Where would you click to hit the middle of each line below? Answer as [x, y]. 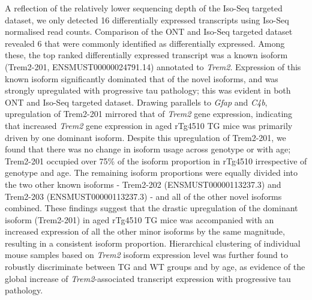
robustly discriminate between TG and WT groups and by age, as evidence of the [155, 267]
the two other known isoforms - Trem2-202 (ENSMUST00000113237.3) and [143, 184]
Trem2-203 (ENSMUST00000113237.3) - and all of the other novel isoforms [143, 196]
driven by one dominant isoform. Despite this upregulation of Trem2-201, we [145, 137]
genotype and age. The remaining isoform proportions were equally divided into [151, 172]
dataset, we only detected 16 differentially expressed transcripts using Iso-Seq [147, 19]
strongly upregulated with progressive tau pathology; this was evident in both [148, 90]
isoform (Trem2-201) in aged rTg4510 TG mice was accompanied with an [139, 219]
